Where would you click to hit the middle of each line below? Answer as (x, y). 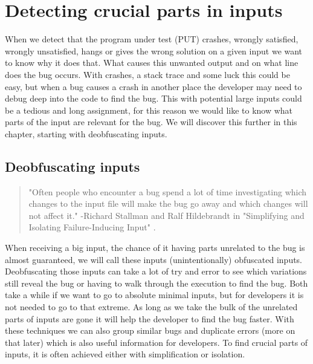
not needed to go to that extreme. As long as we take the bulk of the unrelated (151, 307)
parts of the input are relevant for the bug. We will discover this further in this (151, 122)
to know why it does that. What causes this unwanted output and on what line (152, 63)
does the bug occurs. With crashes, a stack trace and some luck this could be (147, 74)
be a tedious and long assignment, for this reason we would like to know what (149, 110)
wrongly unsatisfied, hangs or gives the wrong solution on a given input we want (154, 50)
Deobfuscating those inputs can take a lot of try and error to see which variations (156, 271)
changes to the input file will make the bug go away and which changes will (168, 203)
